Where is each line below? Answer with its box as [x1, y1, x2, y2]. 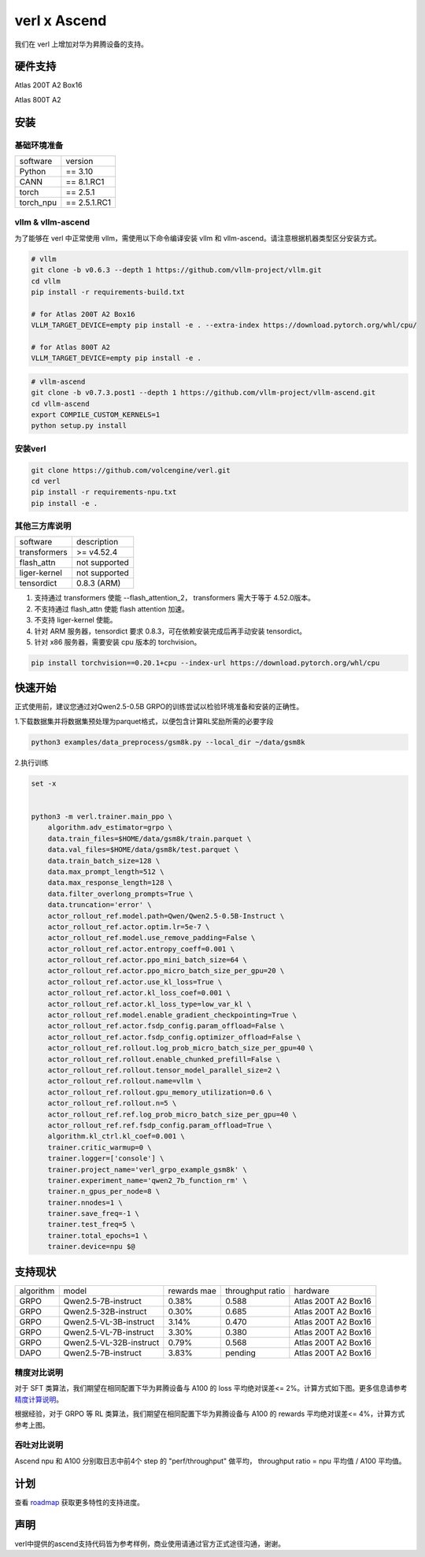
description [76, 537, 119, 548]
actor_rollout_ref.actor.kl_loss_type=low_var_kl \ [47, 999, 252, 1009]
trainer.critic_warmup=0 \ [47, 1143, 153, 1152]
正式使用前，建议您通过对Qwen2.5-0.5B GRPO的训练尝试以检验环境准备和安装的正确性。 [14, 702, 304, 712]
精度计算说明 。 [14, 1395, 63, 1404]
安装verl [14, 443, 46, 454]
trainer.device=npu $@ [47, 1242, 135, 1251]
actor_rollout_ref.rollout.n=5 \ [47, 1099, 177, 1108]
